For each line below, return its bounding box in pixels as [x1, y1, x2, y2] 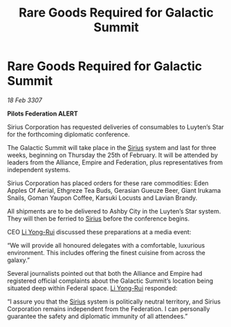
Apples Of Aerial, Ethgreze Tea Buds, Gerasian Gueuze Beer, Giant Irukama [7, 186, 221, 194]
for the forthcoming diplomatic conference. [7, 130, 130, 138]
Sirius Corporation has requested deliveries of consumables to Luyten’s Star [7, 122, 225, 131]
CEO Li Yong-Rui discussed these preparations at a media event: [7, 227, 192, 236]
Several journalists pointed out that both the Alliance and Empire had [7, 269, 203, 277]
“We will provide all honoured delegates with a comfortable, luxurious [7, 241, 205, 250]
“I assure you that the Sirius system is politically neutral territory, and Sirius [7, 297, 221, 306]
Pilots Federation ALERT [7, 109, 78, 118]
